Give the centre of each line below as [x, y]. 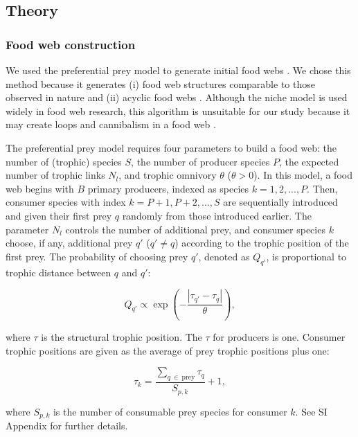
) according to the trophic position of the [262, 243]
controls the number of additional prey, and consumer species [195, 229]
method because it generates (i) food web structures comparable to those [160, 83]
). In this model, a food [303, 175]
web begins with [40, 188]
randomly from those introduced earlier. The [217, 215]
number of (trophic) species [64, 161]
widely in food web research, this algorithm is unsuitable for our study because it [178, 110]
